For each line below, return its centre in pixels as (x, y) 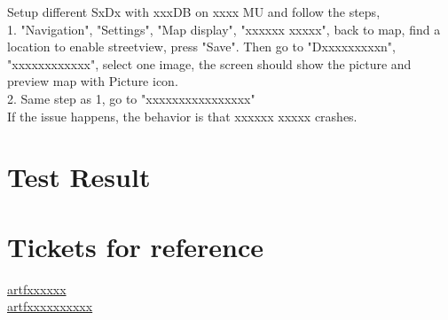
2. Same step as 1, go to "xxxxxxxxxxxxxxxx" (131, 98)
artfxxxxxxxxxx (50, 306)
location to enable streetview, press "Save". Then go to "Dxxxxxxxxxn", (201, 47)
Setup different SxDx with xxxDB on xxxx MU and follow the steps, (194, 12)
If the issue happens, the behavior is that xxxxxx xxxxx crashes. (182, 116)
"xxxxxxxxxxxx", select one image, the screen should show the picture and (209, 63)
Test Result (79, 177)
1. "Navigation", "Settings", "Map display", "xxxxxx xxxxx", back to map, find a (224, 29)
